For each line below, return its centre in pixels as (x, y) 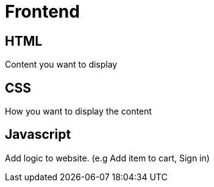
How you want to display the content (78, 111)
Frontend (42, 12)
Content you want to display (61, 65)
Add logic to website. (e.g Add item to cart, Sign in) (107, 158)
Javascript (38, 135)
